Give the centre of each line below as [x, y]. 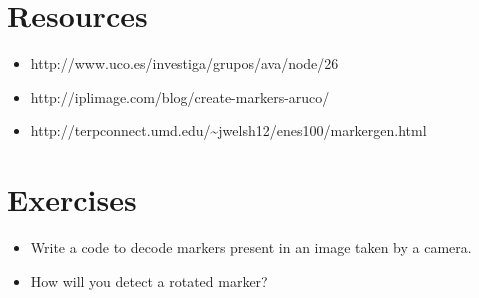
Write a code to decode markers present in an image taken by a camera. [251, 247]
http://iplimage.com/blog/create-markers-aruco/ [180, 96]
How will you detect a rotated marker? [149, 280]
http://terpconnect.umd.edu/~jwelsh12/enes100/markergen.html [228, 130]
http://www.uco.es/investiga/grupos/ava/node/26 [184, 63]
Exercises [72, 199]
